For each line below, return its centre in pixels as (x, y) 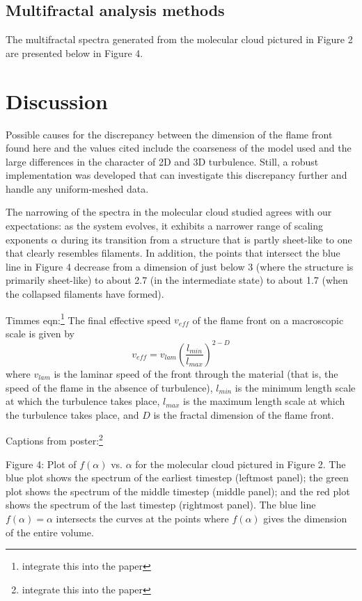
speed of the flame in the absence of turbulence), (109, 387)
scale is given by (40, 333)
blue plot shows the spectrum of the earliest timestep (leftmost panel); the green (177, 478)
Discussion (57, 101)
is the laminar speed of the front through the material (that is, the (196, 373)
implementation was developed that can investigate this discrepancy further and (176, 175)
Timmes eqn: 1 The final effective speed (88, 319)
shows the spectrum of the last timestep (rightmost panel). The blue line (161, 505)
